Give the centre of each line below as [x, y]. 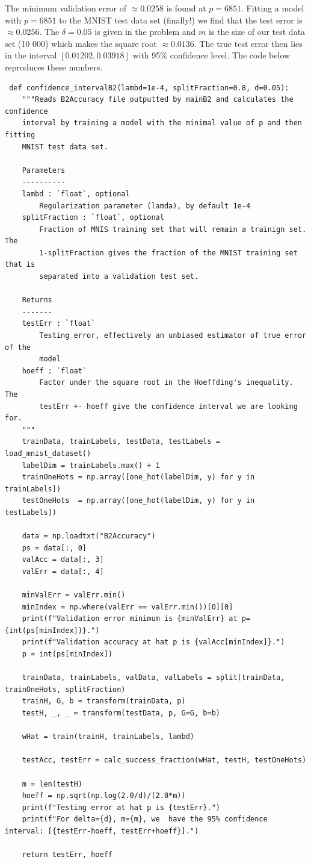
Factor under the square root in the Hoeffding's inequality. [166, 383]
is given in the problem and [145, 32]
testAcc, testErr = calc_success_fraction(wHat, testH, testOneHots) [164, 760]
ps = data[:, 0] [54, 548]
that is [20, 265]
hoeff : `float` [54, 371]
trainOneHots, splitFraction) [65, 689]
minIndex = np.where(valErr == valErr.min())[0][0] [128, 607]
